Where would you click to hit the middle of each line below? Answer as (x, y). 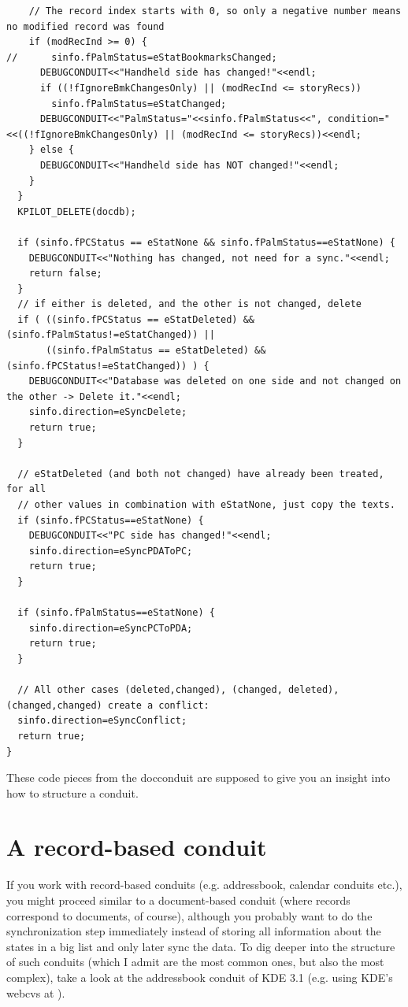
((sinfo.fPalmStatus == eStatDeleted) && (156, 351)
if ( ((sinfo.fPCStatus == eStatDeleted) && (136, 319)
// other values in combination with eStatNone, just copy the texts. (206, 505)
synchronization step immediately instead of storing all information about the (194, 931)
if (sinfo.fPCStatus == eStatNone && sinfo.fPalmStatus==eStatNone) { (206, 242)
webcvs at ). (36, 992)
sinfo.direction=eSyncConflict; (102, 721)
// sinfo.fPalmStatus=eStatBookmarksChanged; (142, 57)
